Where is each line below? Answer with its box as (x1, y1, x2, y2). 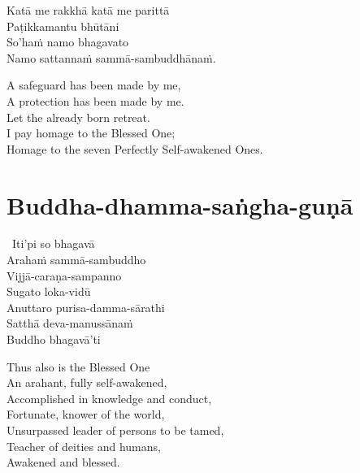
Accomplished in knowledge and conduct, (7, 389, 212, 406)
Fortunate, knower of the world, (7, 406, 165, 423)
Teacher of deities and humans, (7, 437, 161, 454)
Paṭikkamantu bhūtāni (7, 17, 119, 34)
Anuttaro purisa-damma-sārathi (7, 298, 165, 315)
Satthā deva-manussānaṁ (7, 315, 133, 332)
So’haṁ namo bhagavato (7, 33, 129, 50)
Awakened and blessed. (7, 453, 120, 471)
